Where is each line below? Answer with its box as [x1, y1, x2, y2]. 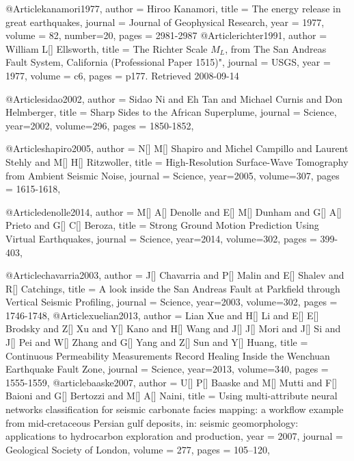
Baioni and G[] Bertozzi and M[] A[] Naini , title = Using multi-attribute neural [5, 388, 338, 403]
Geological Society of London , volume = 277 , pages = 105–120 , [5, 442, 270, 456]
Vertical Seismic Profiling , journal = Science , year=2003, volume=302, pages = [5, 295, 338, 309]
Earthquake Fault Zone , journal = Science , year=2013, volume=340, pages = [5, 362, 329, 376]
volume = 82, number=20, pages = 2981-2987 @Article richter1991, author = [5, 28, 327, 42]
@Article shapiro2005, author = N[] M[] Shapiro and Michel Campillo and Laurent [5, 141, 349, 155]
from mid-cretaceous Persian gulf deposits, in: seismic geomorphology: [5, 415, 299, 429]
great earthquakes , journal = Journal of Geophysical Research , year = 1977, [5, 14, 325, 29]
